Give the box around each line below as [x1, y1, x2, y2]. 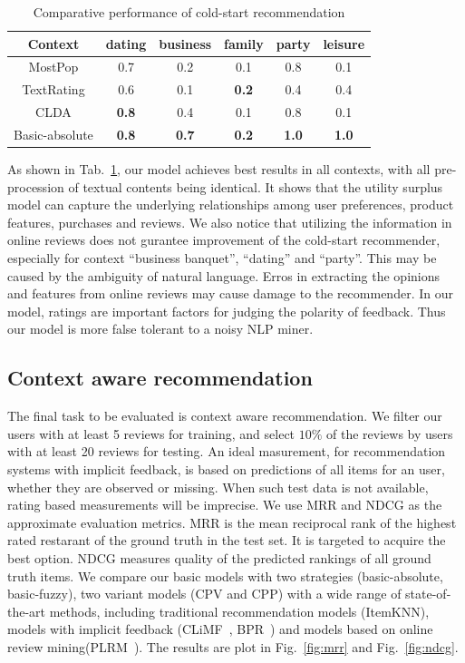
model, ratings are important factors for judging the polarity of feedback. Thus [7, 301, 446, 320]
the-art [7, 601, 46, 620]
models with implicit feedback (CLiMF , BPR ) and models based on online [7, 619, 433, 639]
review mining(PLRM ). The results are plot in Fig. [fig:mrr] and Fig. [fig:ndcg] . [7, 637, 459, 656]
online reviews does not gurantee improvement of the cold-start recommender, [7, 230, 441, 249]
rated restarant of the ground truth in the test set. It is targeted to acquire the [7, 531, 446, 550]
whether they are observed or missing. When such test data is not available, [7, 477, 429, 496]
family [224, 34, 264, 53]
